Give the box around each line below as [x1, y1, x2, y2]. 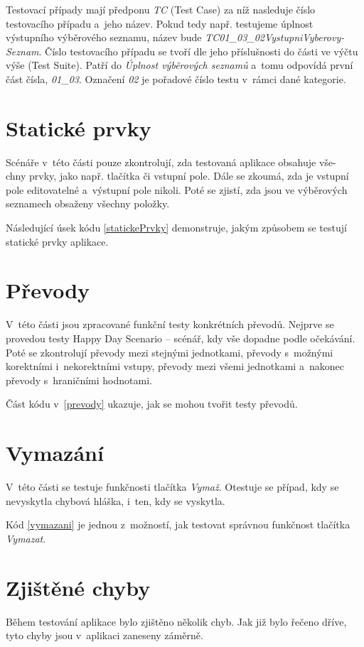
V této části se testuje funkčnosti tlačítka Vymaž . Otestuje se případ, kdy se [6, 479, 339, 494]
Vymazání [6, 438, 104, 467]
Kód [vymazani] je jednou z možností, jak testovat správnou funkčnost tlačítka [6, 517, 350, 532]
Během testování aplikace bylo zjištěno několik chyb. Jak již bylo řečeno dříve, [6, 614, 347, 629]
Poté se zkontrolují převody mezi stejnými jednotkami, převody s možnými [6, 344, 333, 359]
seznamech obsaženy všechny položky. [6, 196, 170, 211]
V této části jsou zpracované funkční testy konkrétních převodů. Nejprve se [6, 317, 334, 332]
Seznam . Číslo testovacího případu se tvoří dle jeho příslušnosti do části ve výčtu [6, 43, 358, 58]
